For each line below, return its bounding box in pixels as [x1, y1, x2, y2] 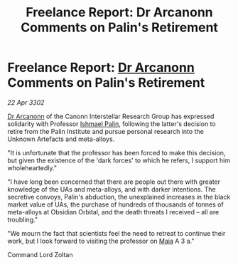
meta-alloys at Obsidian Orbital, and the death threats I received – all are [7, 207, 220, 216]
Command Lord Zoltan [7, 250, 73, 259]
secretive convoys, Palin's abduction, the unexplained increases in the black [7, 192, 231, 201]
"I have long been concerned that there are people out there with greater [7, 177, 221, 186]
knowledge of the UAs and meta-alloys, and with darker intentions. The [7, 185, 216, 193]
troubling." [7, 215, 38, 224]
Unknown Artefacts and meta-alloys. [7, 135, 115, 143]
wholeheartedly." [7, 163, 57, 172]
